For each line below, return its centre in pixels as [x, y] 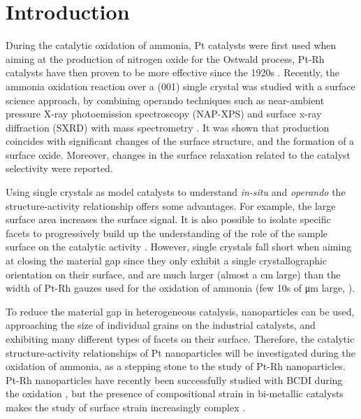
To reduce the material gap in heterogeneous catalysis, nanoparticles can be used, [180, 311]
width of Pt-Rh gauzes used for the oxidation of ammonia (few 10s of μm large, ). [180, 288]
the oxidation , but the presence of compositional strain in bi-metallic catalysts [175, 393]
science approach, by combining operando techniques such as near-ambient [165, 100]
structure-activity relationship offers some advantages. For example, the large [171, 205]
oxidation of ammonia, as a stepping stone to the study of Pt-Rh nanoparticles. [176, 366]
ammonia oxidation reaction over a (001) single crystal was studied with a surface [180, 86]
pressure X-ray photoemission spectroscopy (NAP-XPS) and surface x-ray [164, 114]
